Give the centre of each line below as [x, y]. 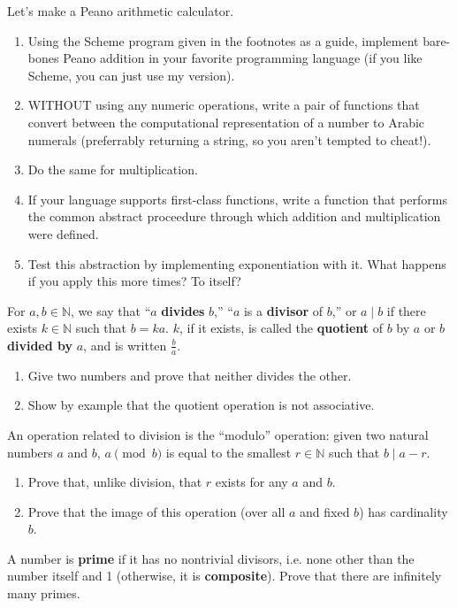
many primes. [44, 593]
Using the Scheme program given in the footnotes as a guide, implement [223, 40]
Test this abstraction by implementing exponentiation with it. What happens [237, 263]
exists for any [251, 482]
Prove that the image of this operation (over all [156, 511]
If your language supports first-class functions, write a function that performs [237, 199]
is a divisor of [283, 310]
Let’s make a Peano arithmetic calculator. [121, 11]
